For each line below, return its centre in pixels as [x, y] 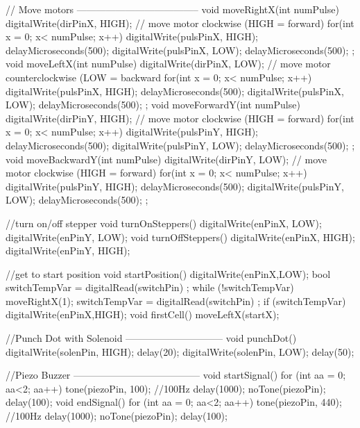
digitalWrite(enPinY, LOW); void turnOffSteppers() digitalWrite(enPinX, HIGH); [180, 237]
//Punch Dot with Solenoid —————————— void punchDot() [151, 338]
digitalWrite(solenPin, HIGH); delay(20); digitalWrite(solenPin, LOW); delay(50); [180, 351]
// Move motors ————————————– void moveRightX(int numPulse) [172, 9]
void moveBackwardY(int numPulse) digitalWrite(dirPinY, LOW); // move [166, 159]
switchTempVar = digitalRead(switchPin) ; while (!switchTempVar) [150, 287]
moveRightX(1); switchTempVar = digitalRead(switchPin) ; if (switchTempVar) [176, 301]
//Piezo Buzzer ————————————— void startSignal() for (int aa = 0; [176, 375]
